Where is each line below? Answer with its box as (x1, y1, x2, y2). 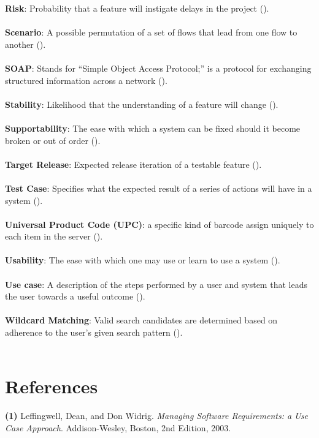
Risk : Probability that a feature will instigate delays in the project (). (5, 2, 269, 14)
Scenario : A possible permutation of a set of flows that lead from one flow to (5, 26, 298, 39)
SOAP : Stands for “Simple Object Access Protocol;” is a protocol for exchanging (5, 61, 312, 74)
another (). (5, 37, 46, 50)
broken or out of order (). (5, 134, 101, 146)
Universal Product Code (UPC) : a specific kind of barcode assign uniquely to (5, 217, 314, 230)
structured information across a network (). (5, 74, 167, 86)
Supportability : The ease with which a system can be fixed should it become (5, 121, 301, 134)
